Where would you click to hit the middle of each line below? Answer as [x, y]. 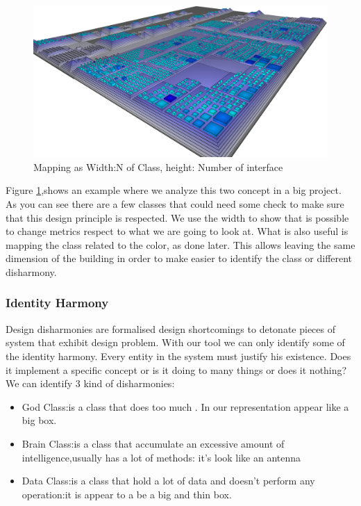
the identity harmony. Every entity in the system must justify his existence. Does [178, 356]
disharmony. [31, 271]
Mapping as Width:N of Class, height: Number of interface [158, 166]
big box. [39, 420]
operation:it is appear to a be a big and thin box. [127, 494]
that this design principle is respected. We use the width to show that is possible [177, 217]
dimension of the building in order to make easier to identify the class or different [179, 258]
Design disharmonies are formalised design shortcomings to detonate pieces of [170, 328]
